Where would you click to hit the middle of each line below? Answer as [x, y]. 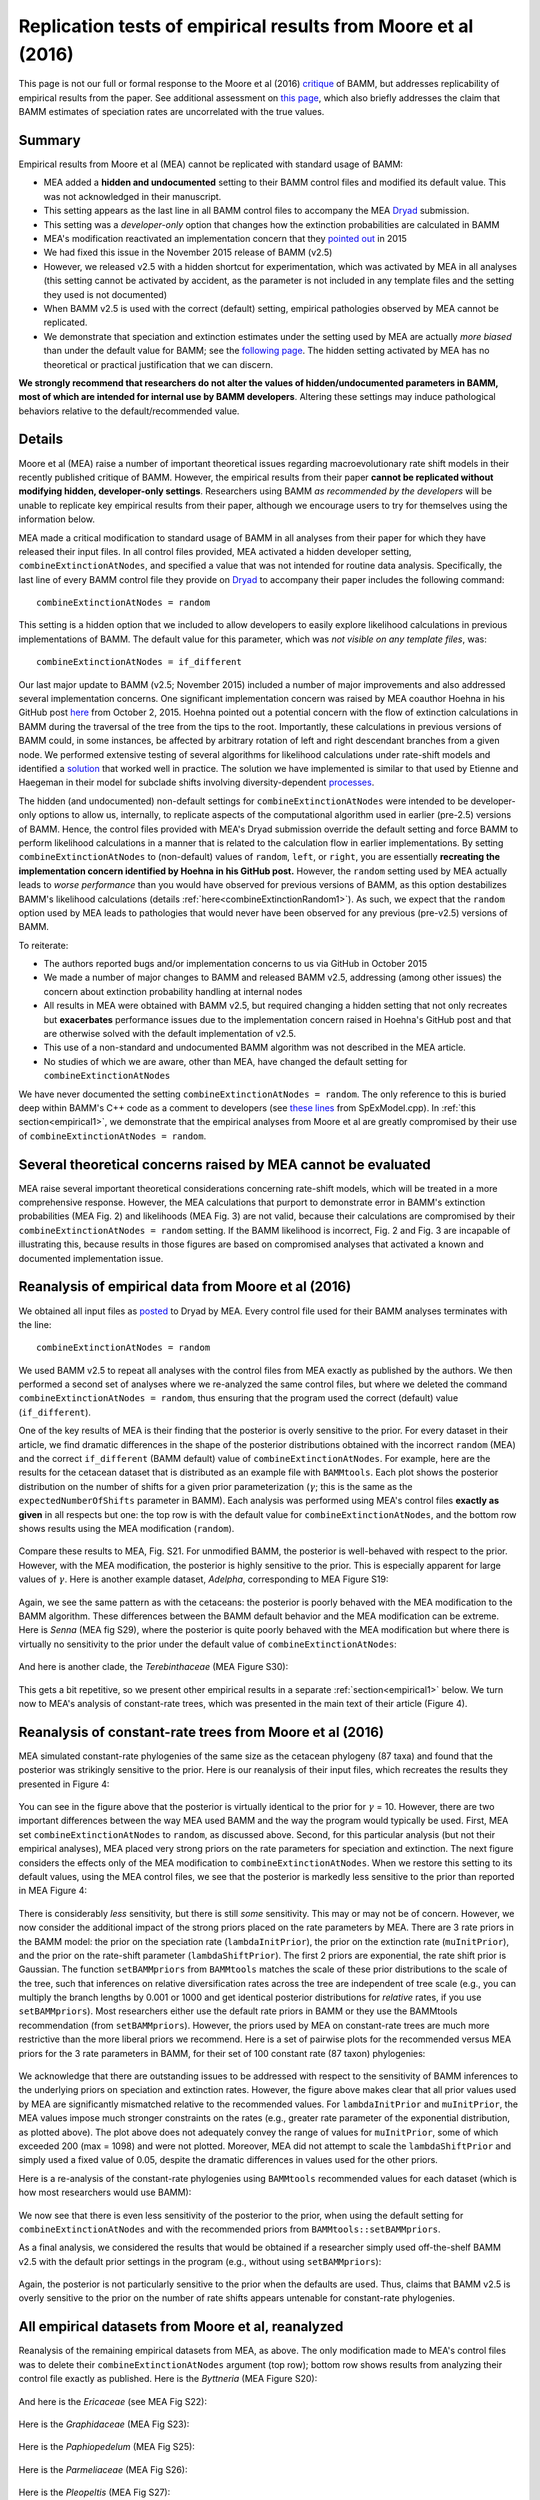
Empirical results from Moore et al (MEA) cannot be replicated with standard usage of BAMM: [211, 164]
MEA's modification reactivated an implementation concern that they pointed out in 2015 [225, 238]
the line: [35, 1324]
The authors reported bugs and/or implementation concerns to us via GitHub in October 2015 [235, 964]
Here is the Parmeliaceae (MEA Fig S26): [103, 2469]
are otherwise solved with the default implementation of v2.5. [170, 1034]
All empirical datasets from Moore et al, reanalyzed [181, 2326]
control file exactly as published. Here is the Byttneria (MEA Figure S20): [168, 2379]
